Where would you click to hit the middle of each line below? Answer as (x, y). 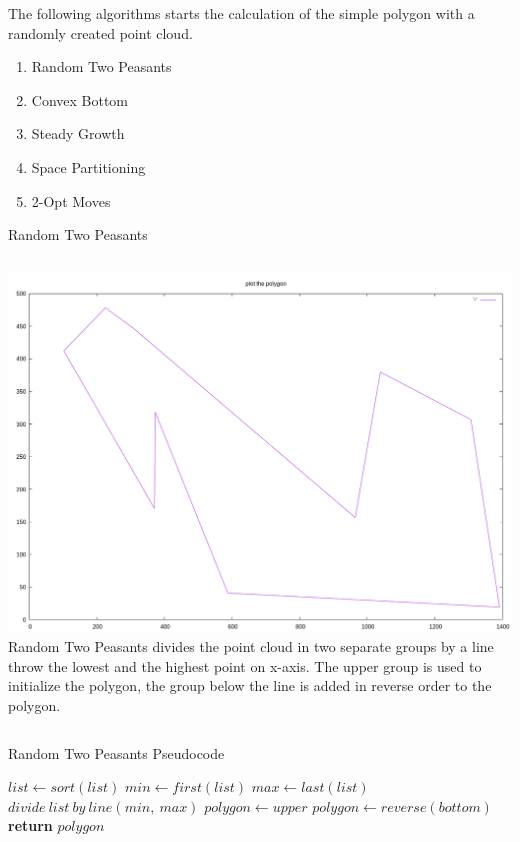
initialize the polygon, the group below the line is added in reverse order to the (250, 685)
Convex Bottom (80, 99)
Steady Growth (78, 133)
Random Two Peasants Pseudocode (116, 752)
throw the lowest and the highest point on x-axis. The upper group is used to (245, 665)
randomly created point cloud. (100, 32)
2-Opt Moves (71, 200)
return (30, 825)
